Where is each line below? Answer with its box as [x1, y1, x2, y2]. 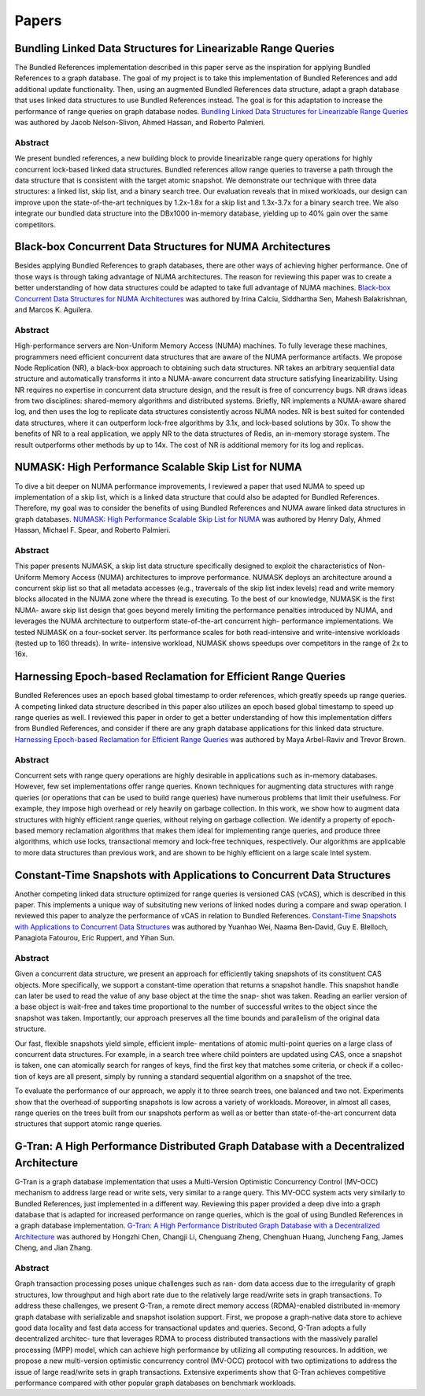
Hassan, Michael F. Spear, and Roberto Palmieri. [14, 526, 171, 535]
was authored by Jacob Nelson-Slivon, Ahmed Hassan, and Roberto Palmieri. [14, 118, 265, 127]
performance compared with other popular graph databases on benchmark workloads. [14, 1378, 297, 1387]
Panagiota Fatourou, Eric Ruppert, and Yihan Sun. [14, 933, 176, 943]
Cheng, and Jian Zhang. [14, 1243, 93, 1253]
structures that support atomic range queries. [14, 1119, 163, 1128]
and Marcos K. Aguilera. [14, 305, 93, 314]
